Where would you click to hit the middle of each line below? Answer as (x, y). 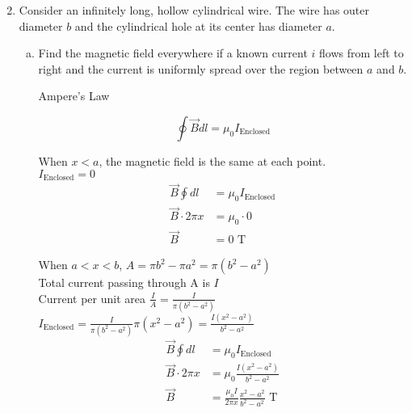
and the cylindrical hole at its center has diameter (198, 25)
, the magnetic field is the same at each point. (212, 160)
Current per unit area (92, 298)
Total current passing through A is (124, 282)
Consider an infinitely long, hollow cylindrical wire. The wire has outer (194, 10)
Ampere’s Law (74, 96)
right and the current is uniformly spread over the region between (201, 68)
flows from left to (362, 53)
